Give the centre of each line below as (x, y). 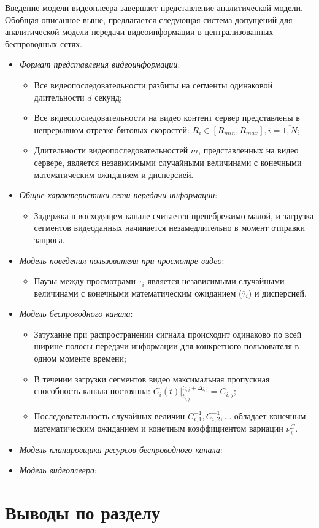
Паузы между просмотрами (85, 281)
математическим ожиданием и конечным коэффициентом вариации (159, 428)
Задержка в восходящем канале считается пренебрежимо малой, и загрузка (174, 215)
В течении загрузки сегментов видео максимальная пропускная (152, 379)
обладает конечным (270, 415)
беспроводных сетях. (44, 43)
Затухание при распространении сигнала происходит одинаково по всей (168, 334)
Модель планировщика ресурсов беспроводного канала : (121, 449)
